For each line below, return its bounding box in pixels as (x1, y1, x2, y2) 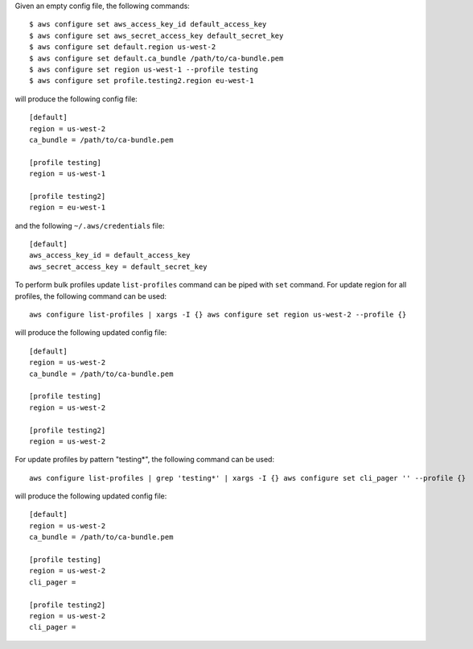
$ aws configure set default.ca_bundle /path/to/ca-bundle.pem (29, 53, 284, 63)
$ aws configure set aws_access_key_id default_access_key (29, 20, 267, 29)
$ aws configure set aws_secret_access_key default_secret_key (29, 31, 284, 40)
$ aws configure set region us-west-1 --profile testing (29, 64, 259, 74)
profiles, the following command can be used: (14, 291, 167, 301)
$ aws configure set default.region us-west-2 (29, 43, 216, 52)
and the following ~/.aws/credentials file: (14, 221, 165, 230)
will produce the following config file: (14, 93, 138, 104)
